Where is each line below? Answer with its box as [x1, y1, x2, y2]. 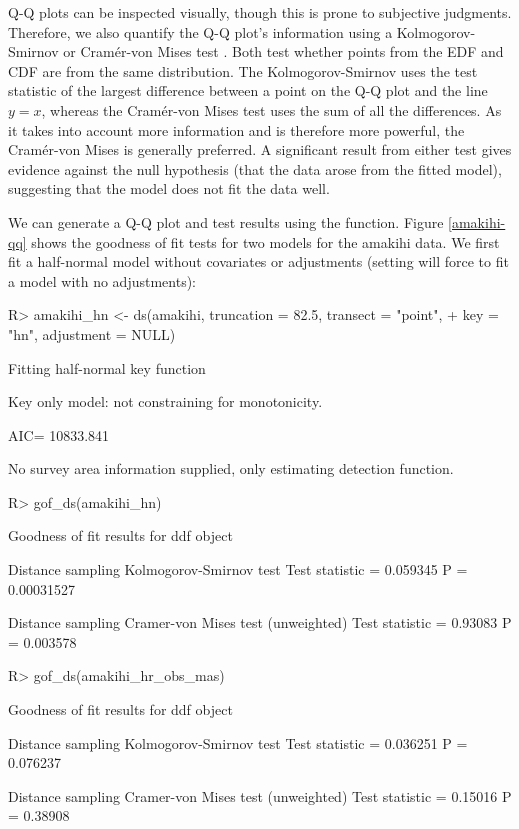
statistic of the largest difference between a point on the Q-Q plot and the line [8, 80, 488, 101]
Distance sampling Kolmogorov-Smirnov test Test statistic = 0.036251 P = [8, 732, 468, 753]
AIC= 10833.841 [8, 424, 110, 445]
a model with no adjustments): [8, 270, 196, 291]
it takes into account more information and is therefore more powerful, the [8, 119, 465, 140]
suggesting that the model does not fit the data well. [8, 178, 330, 199]
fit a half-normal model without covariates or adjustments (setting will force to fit [8, 251, 509, 272]
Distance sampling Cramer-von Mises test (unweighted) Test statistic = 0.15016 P [8, 785, 512, 806]
